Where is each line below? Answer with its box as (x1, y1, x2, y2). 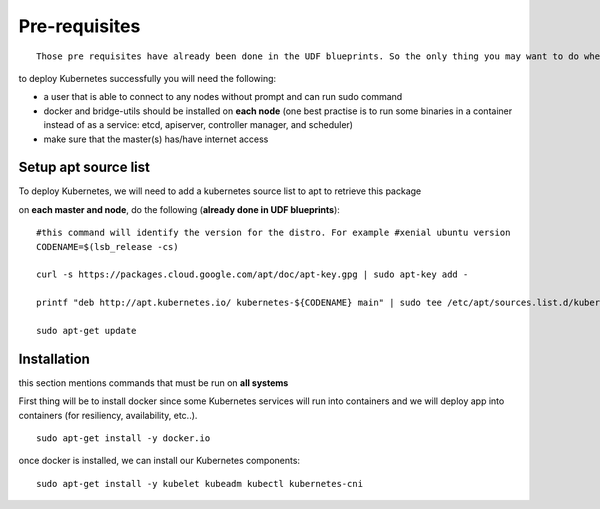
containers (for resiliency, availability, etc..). (18, 409, 198, 421)
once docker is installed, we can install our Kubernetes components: (18, 455, 300, 467)
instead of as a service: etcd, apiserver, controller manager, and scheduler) (43, 119, 354, 131)
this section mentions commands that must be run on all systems (18, 376, 289, 389)
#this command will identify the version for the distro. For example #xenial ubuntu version (36, 227, 511, 239)
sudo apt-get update (36, 325, 137, 336)
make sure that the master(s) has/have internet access (43, 133, 269, 145)
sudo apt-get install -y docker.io (36, 433, 211, 444)
